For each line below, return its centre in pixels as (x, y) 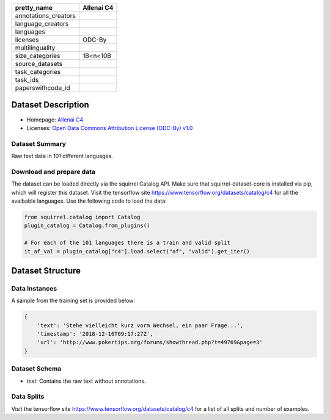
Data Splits (28, 397)
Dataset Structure (46, 271)
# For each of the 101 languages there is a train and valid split (127, 243)
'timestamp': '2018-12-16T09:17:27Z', (95, 334)
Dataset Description (50, 105)
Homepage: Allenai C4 (55, 120)
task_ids (27, 80)
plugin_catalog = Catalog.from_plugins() (87, 226)
